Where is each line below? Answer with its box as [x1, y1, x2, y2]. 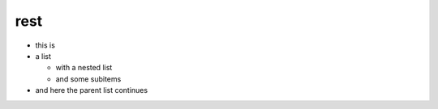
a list [35, 51, 52, 61]
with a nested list [55, 63, 113, 73]
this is [35, 40, 56, 50]
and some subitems [55, 73, 122, 84]
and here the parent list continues [35, 86, 148, 95]
